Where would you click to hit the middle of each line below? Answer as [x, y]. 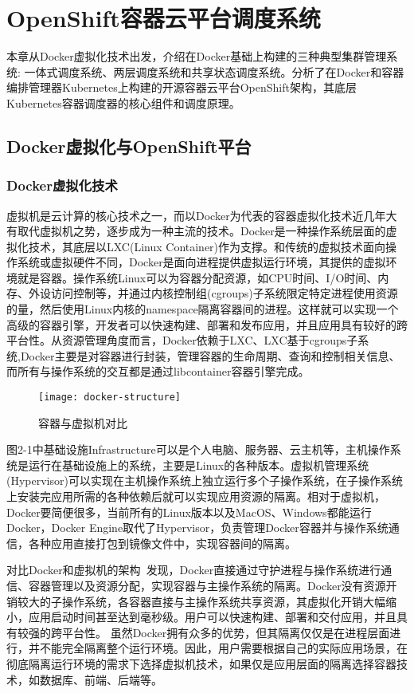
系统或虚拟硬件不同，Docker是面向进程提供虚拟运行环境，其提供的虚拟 [201, 262]
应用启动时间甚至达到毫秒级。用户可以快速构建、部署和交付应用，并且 [212, 617]
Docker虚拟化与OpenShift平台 [129, 146]
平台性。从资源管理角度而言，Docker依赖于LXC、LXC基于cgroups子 [182, 340]
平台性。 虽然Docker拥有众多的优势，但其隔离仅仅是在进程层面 [226, 632]
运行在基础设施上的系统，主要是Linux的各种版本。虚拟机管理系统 [199, 465]
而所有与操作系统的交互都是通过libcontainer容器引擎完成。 [158, 371]
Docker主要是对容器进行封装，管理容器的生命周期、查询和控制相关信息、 [210, 355]
